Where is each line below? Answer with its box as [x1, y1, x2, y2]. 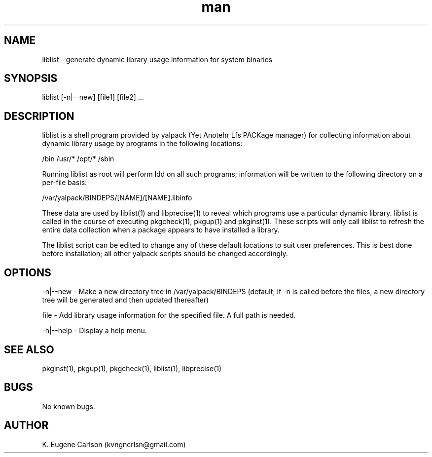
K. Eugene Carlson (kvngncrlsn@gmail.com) [42, 440, 186, 449]
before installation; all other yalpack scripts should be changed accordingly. [42, 249, 288, 258]
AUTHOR [4, 419, 49, 432]
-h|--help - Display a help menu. [42, 326, 147, 335]
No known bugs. [42, 402, 95, 411]
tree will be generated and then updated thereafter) [42, 296, 209, 305]
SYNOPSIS [4, 72, 58, 85]
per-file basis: [42, 178, 87, 187]
